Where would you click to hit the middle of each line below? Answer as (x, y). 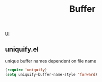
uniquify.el (22, 49)
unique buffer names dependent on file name (51, 61)
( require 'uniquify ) (26, 70)
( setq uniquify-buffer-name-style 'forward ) (51, 74)
